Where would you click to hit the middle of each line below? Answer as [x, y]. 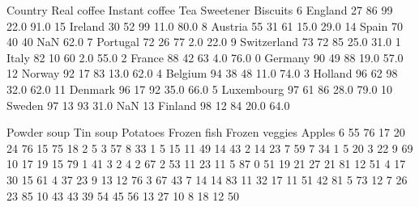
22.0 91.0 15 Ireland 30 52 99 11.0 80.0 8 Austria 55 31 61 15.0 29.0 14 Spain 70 [205, 25]
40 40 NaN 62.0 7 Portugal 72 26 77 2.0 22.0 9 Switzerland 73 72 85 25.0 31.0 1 [204, 42]
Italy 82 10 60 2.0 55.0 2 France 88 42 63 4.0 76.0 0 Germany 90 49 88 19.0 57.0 [205, 57]
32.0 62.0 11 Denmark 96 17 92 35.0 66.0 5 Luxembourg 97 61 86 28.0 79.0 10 [200, 89]
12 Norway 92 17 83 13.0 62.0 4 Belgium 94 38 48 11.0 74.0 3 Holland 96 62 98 [202, 73]
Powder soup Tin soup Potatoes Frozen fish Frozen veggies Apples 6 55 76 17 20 [206, 132]
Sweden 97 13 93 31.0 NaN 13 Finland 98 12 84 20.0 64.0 [148, 105]
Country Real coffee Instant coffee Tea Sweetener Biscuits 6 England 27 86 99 [200, 10]
